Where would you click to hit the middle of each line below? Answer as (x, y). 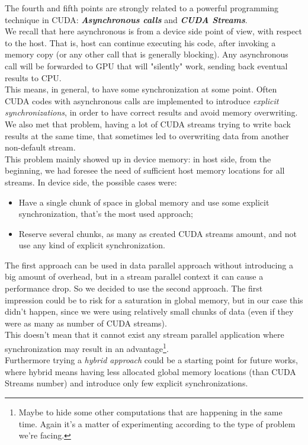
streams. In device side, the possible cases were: (91, 182)
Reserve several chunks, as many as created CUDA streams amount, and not (158, 233)
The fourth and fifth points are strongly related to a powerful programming (142, 8)
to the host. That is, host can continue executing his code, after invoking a (140, 42)
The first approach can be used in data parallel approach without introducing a (149, 265)
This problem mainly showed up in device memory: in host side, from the (138, 159)
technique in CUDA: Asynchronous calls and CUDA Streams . (126, 19)
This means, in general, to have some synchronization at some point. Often (141, 89)
